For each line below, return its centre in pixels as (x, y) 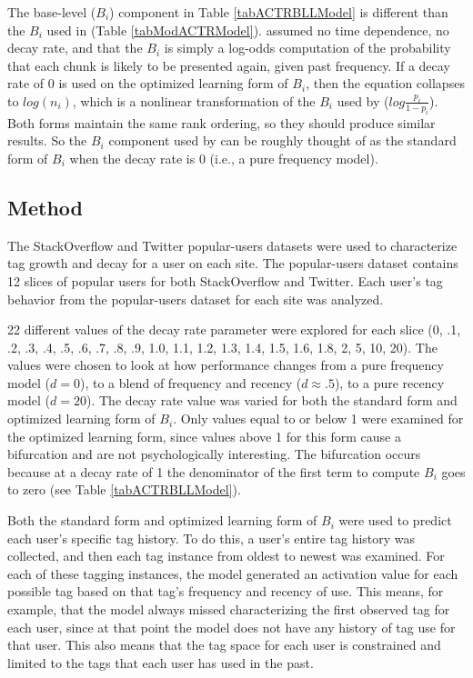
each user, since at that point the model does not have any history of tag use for (231, 627)
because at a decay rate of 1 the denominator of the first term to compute (214, 471)
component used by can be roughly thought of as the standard (282, 140)
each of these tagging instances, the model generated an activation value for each (233, 573)
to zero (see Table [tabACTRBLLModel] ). (124, 489)
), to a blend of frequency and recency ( (191, 382)
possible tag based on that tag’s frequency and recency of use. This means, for (226, 591)
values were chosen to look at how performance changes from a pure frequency (226, 365)
